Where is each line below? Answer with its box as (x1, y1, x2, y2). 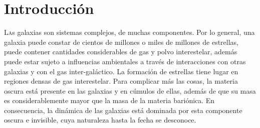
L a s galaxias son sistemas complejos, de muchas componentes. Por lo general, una (4, 27, 255, 37)
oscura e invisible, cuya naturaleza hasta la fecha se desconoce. (4, 115, 196, 125)
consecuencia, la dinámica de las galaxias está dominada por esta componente (4, 105, 242, 115)
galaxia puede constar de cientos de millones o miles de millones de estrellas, (4, 36, 238, 47)
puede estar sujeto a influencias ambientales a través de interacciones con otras (4, 56, 246, 66)
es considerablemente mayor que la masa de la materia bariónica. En (4, 95, 215, 106)
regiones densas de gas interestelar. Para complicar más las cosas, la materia (4, 76, 238, 86)
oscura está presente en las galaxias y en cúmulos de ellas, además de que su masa (4, 85, 256, 96)
